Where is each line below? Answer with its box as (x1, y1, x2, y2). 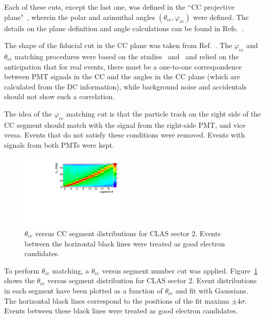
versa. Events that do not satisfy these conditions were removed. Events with (4, 129, 245, 140)
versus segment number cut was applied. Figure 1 (102, 265, 258, 276)
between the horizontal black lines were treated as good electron (25, 238, 225, 248)
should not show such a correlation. (4, 91, 115, 102)
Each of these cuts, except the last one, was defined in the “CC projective (4, 2, 235, 12)
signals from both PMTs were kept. (4, 139, 114, 150)
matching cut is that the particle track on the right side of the (66, 108, 261, 119)
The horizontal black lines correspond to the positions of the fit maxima (4, 295, 230, 306)
